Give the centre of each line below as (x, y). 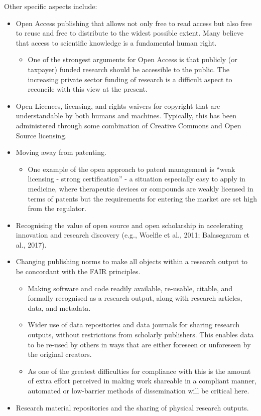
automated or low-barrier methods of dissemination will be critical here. (139, 390)
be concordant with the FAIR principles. (78, 271)
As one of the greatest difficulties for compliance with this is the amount (139, 371)
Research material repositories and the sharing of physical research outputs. (132, 407)
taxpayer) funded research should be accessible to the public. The (128, 69)
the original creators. (60, 354)
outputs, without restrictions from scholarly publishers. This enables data (141, 335)
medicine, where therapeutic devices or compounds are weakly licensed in (141, 188)
